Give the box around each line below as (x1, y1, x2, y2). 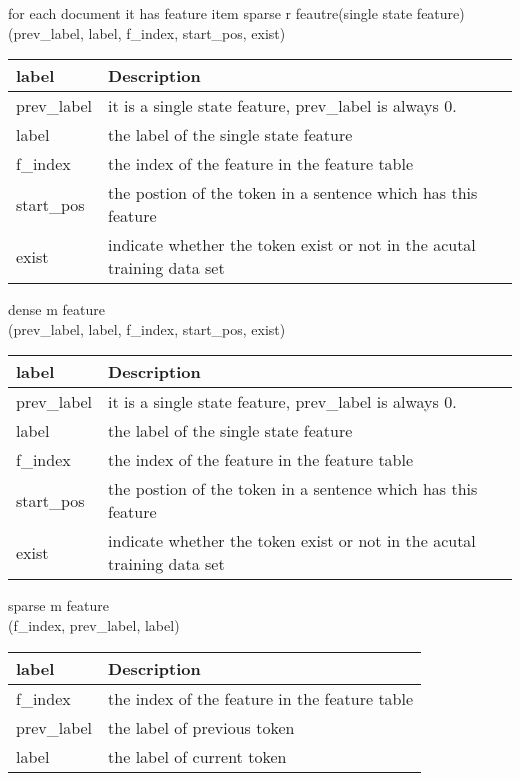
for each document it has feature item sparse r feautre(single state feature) (8, 3, 465, 23)
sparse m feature (8, 595, 109, 616)
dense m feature (8, 299, 105, 320)
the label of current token (108, 744, 287, 768)
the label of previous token (108, 715, 295, 739)
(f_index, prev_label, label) (8, 614, 180, 635)
